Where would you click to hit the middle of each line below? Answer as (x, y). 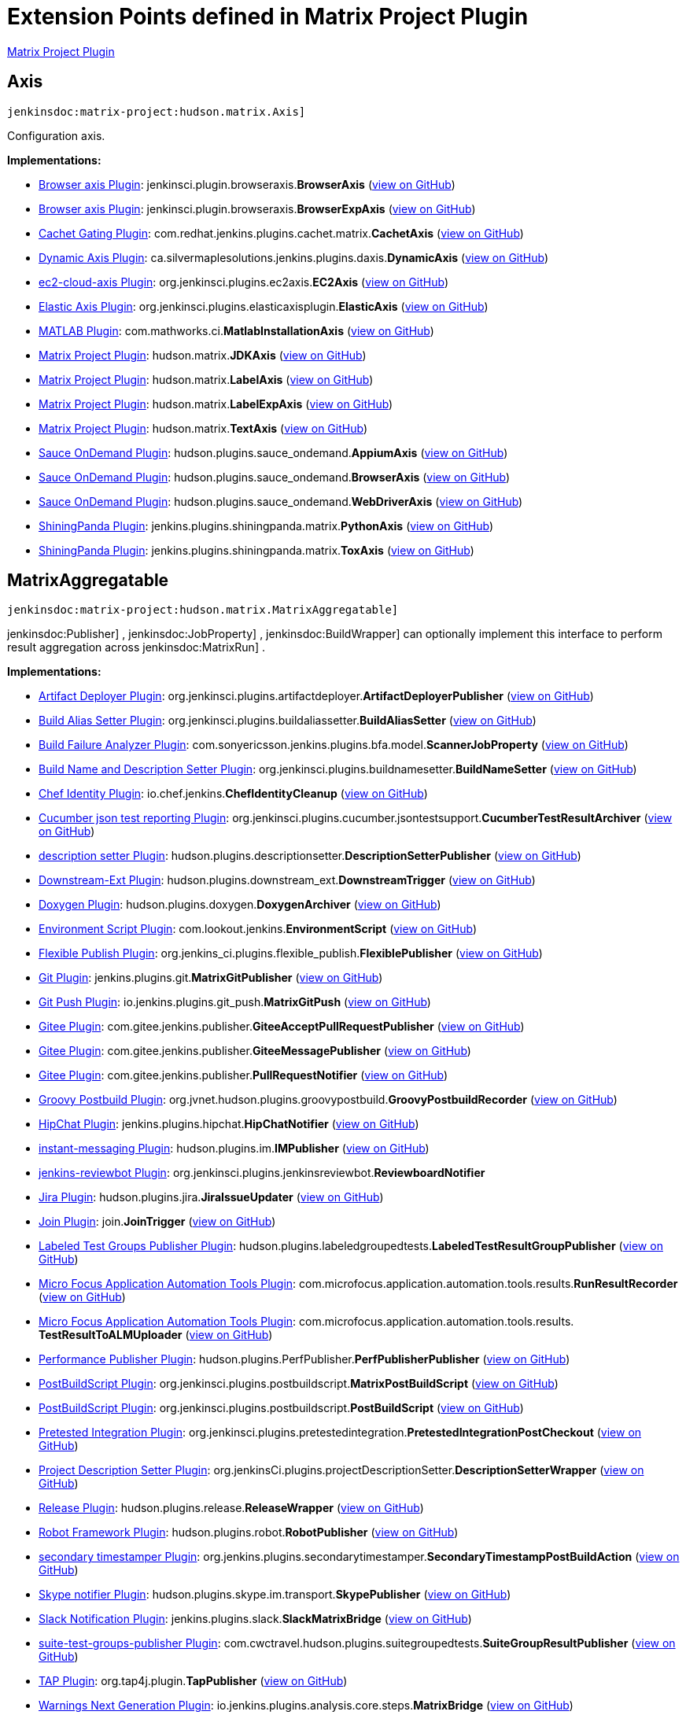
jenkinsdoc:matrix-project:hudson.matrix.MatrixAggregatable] (203, 610)
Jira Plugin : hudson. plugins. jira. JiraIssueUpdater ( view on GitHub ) (211, 1197)
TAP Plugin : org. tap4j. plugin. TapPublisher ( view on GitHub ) (193, 1681)
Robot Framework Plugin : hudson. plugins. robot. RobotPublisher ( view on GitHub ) (249, 1532)
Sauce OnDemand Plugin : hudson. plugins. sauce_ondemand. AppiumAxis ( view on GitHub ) (273, 452)
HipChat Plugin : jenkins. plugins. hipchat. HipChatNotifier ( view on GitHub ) (229, 1124)
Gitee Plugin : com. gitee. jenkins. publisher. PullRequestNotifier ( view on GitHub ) (243, 1075)
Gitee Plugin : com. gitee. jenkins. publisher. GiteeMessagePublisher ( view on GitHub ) (255, 1051)
